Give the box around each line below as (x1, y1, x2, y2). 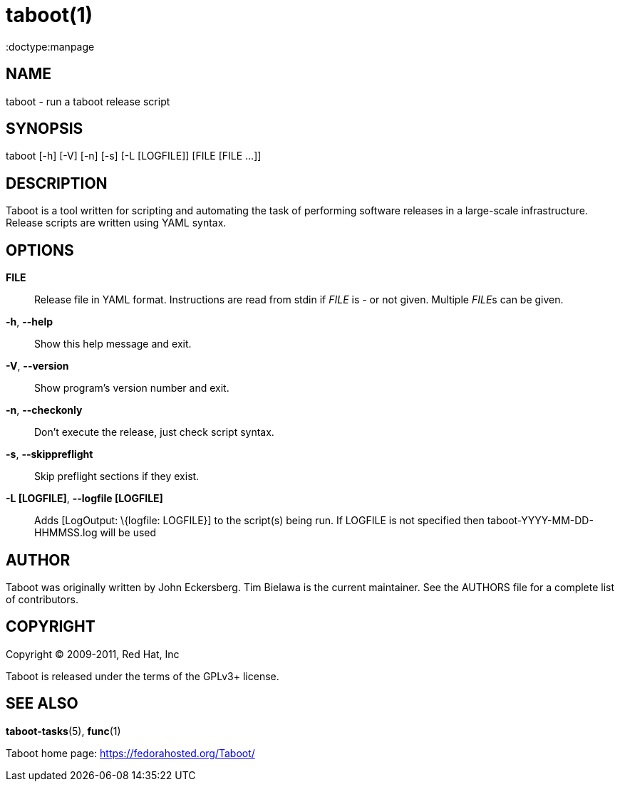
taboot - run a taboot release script (6, 95, 170, 108)
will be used (100, 526, 157, 539)
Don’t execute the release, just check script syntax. (34, 426, 274, 439)
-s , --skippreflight (6, 448, 93, 461)
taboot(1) (6, 3, 93, 27)
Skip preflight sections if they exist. (34, 470, 200, 483)
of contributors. (6, 593, 78, 605)
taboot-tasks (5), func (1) (6, 724, 121, 737)
